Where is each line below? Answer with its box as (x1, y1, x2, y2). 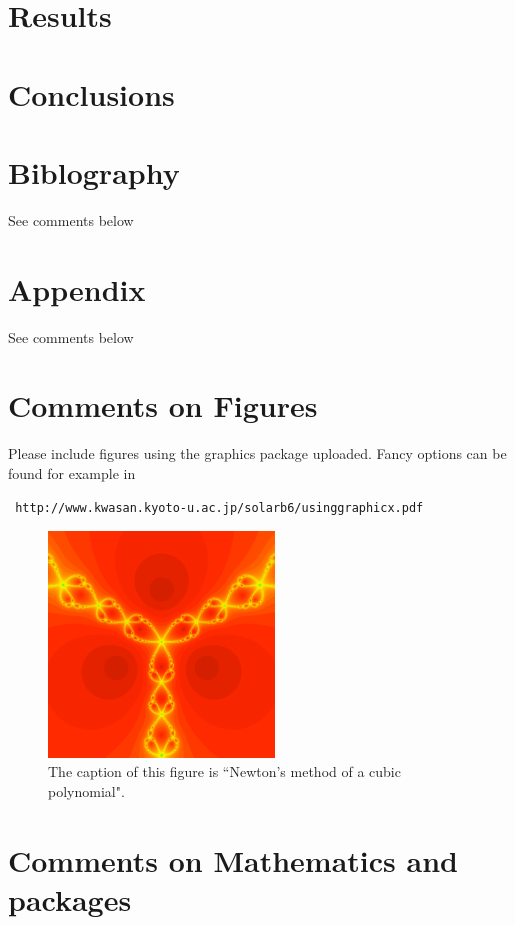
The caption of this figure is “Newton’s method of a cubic (48, 761, 401, 782)
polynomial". (48, 781, 125, 802)
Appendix (8, 268, 146, 309)
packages (8, 879, 132, 920)
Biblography (8, 151, 180, 192)
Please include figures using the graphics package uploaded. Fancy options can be (8, 443, 507, 464)
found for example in (8, 462, 136, 483)
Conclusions (8, 73, 175, 114)
